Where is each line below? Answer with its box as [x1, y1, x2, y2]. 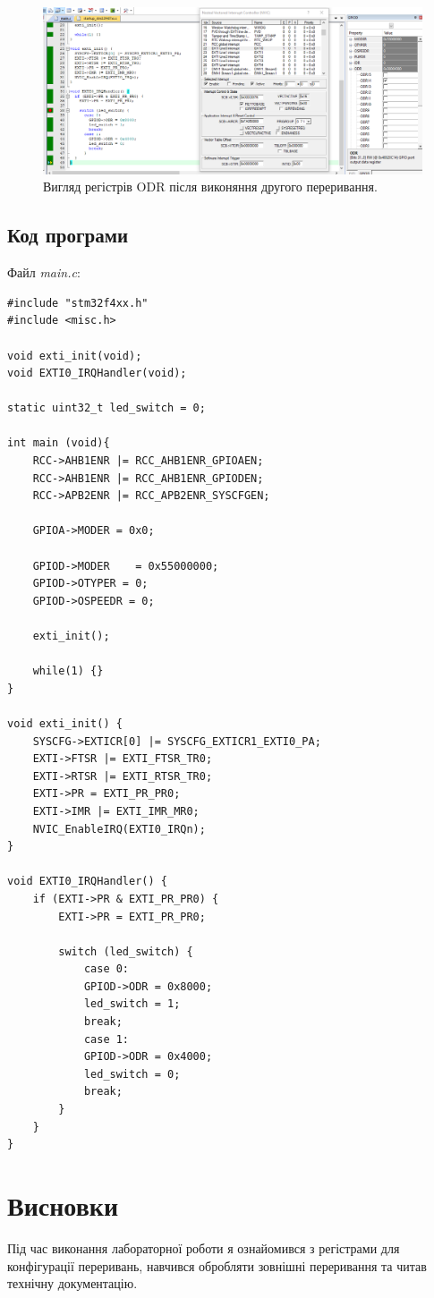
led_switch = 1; [83, 997, 181, 1011]
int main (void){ [7, 437, 110, 450]
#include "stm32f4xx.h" [7, 296, 149, 310]
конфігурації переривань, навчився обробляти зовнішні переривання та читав [7, 1256, 427, 1275]
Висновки [7, 1187, 119, 1223]
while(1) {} [32, 665, 104, 678]
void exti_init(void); [7, 349, 142, 362]
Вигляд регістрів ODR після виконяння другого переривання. [43, 177, 378, 196]
